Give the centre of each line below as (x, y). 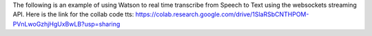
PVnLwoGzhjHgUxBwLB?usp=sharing (66, 24)
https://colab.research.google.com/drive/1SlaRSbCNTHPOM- (222, 14)
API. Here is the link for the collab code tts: (73, 14)
